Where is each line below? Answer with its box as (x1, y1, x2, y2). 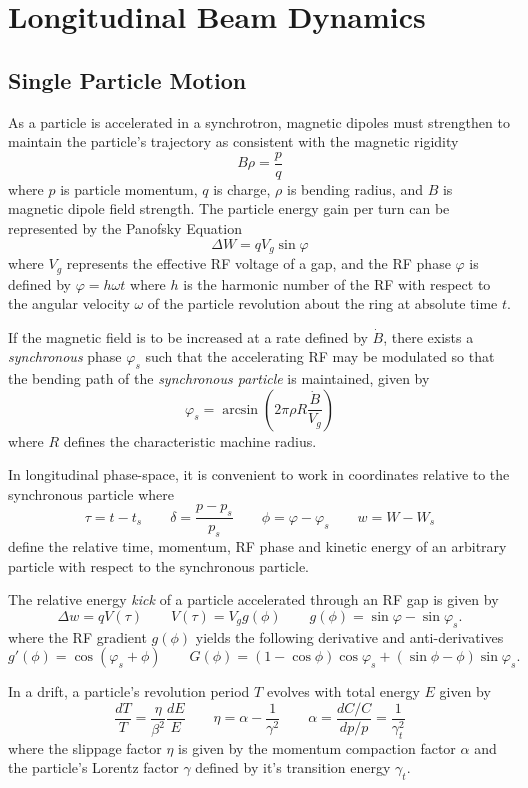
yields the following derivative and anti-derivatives (195, 626, 504, 647)
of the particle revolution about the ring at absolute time (147, 293, 498, 314)
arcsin (222, 402, 259, 417)
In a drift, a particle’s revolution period (8, 681, 250, 702)
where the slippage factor (8, 737, 162, 758)
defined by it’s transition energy (195, 757, 391, 778)
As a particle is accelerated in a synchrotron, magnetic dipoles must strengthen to (8, 111, 510, 132)
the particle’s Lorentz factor (8, 757, 179, 778)
